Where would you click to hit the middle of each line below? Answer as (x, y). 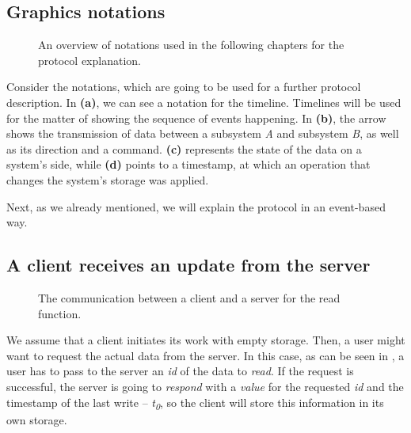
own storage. (37, 419)
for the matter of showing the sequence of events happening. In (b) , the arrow (196, 118)
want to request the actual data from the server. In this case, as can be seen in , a (205, 355)
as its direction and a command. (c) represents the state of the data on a (184, 148)
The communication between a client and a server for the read (189, 297)
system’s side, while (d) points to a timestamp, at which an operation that (188, 164)
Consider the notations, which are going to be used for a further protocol (184, 87)
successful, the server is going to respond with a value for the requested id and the (205, 386)
